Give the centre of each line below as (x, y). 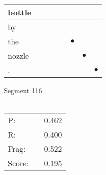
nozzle (18, 55)
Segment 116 (23, 90)
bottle (20, 12)
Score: (18, 163)
